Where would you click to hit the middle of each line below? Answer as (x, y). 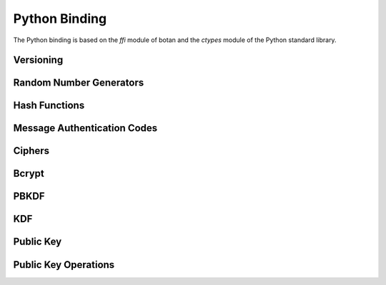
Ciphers (31, 151)
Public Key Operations (64, 265)
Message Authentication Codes (85, 128)
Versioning (38, 60)
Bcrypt (29, 173)
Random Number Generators (79, 83)
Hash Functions (49, 106)
